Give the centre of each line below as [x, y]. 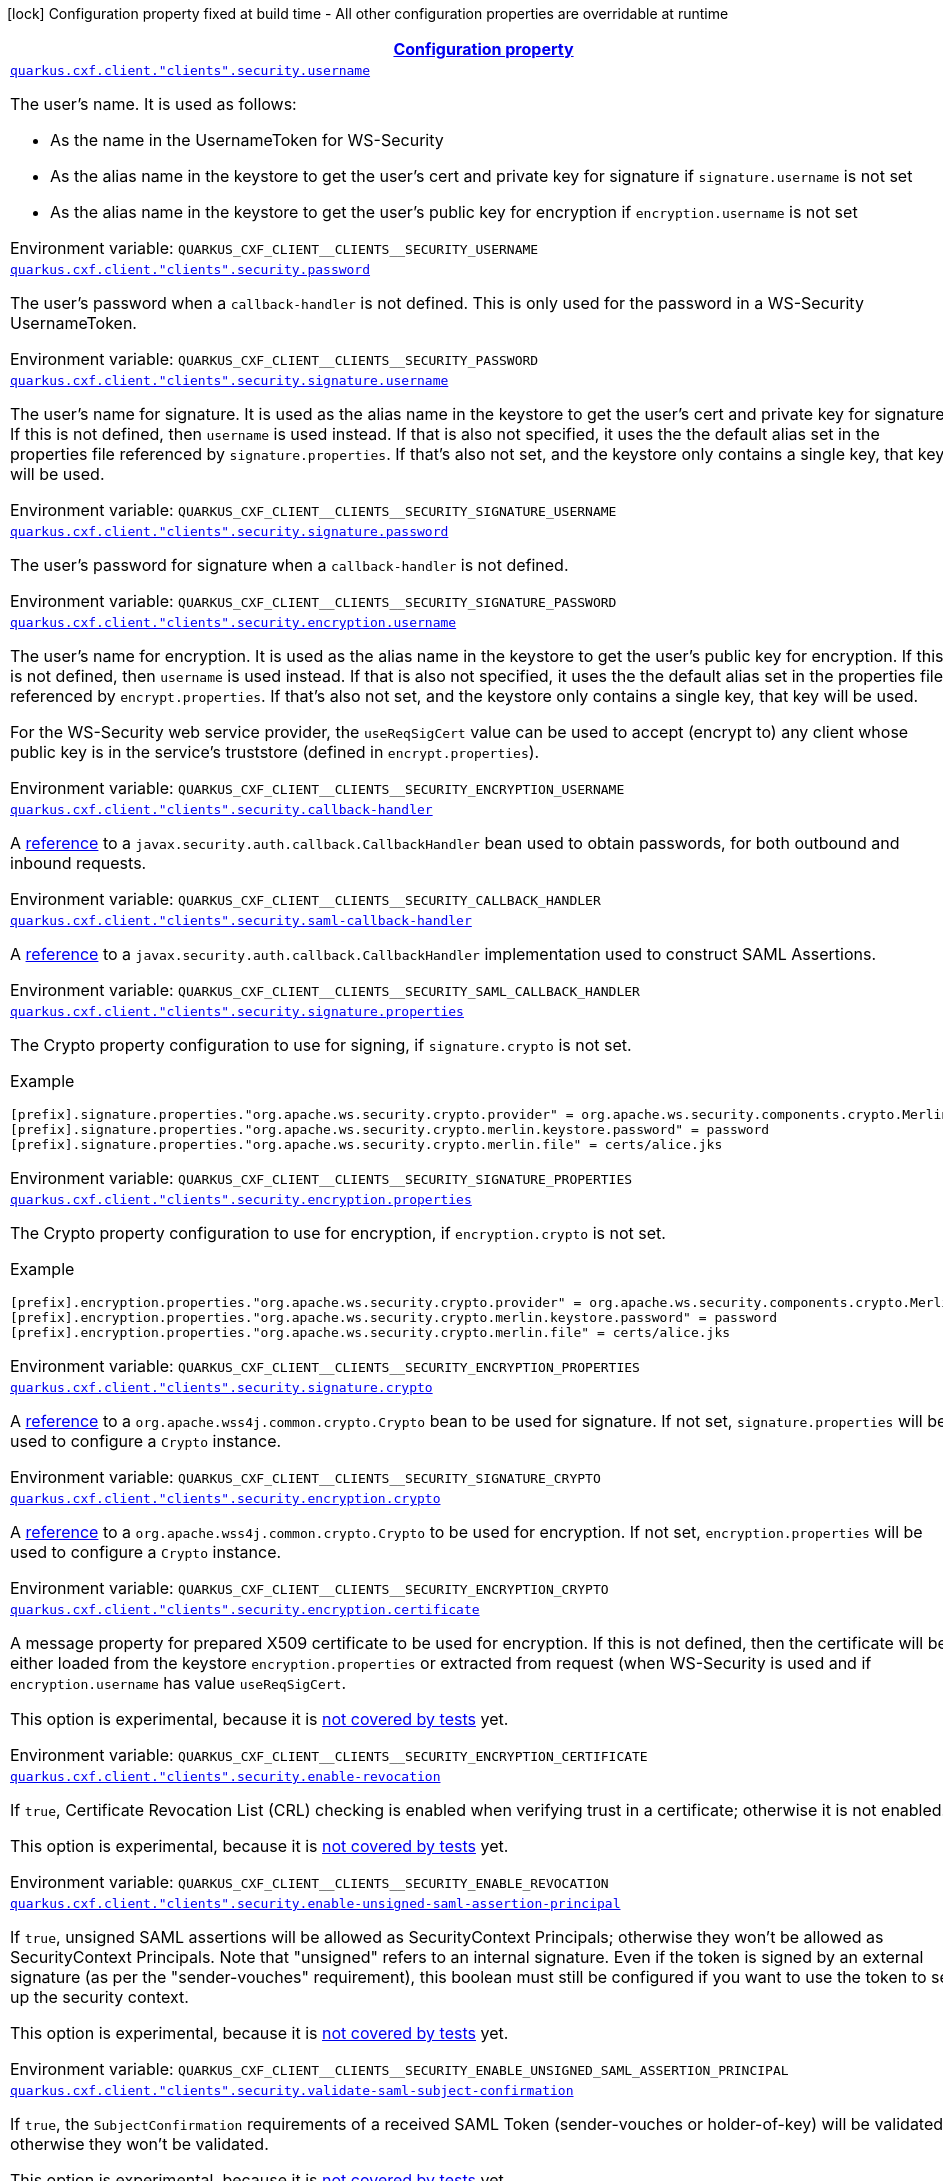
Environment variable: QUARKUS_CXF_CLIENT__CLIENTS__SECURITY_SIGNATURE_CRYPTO [305, 1477]
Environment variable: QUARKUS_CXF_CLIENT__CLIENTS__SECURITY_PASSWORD [274, 359]
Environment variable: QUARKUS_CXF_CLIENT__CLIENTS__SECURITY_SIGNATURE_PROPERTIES [321, 1178]
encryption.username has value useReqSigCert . [178, 1683]
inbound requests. [78, 863]
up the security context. [99, 1997]
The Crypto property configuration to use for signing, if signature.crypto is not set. [321, 1045]
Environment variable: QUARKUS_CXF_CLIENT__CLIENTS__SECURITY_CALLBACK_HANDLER [305, 899]
